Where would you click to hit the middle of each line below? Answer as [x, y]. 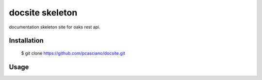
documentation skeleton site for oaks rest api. [55, 27]
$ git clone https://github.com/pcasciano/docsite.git [73, 53]
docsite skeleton [43, 13]
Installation [26, 41]
